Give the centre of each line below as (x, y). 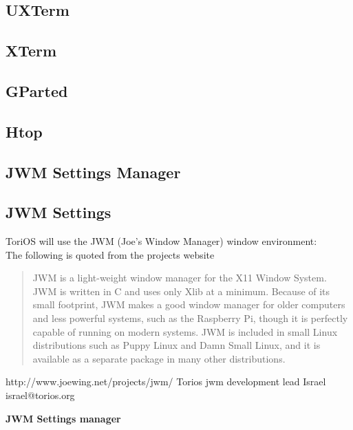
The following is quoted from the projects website (110, 254)
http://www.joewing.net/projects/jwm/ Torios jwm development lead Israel (166, 381)
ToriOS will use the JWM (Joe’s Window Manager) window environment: (161, 241)
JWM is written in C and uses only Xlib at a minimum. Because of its (181, 291)
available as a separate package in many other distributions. (159, 358)
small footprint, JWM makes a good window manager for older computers (189, 304)
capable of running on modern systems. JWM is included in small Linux (185, 331)
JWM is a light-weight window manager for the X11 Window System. (180, 278)
